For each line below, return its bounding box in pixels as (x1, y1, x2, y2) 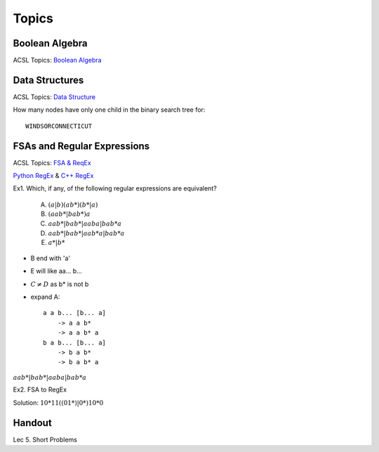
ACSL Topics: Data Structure (13, 92, 96, 101)
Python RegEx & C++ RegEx (13, 172, 94, 180)
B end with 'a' (30, 254, 70, 262)
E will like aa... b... (30, 267, 82, 276)
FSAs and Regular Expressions (13, 140, 150, 152)
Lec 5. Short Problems (13, 435, 77, 444)
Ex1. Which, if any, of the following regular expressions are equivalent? (13, 184, 217, 193)
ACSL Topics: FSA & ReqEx (13, 158, 91, 167)
